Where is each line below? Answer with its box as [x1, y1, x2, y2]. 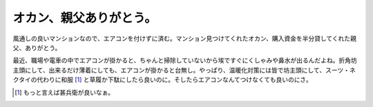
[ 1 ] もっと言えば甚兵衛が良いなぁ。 [15, 88, 115, 96]
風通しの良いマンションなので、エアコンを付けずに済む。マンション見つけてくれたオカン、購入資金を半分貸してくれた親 [12, 34, 357, 43]
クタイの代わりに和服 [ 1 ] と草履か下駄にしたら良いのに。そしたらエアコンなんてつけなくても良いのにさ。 [12, 75, 312, 84]
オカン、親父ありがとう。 [12, 10, 157, 25]
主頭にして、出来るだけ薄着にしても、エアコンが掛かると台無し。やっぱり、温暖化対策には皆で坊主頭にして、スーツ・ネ [12, 66, 356, 74]
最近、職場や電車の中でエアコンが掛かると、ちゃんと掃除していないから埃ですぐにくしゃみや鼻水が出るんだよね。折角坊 [12, 56, 357, 64]
